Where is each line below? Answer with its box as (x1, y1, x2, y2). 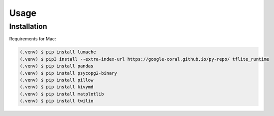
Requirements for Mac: (9, 36, 56, 42)
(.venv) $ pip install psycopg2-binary (19, 70, 117, 76)
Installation (9, 22, 47, 31)
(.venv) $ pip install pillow (19, 77, 94, 83)
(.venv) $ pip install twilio (19, 98, 94, 104)
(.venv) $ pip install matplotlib (19, 91, 104, 97)
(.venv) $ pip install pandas (19, 63, 94, 69)
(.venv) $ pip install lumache (19, 49, 97, 55)
